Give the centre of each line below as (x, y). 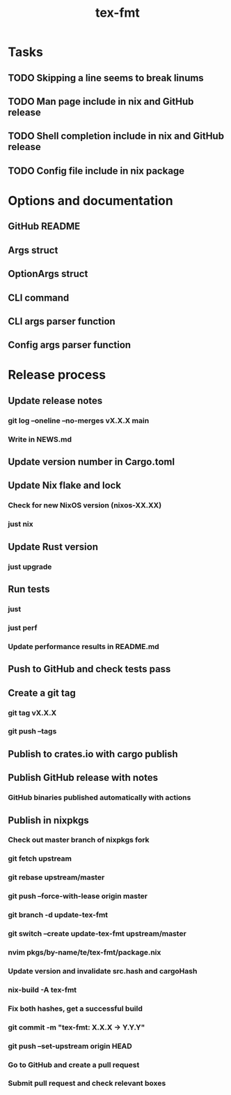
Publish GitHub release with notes (83, 778)
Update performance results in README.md (83, 646)
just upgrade (30, 567)
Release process (57, 375)
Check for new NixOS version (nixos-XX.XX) (85, 505)
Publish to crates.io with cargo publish (93, 754)
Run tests (29, 589)
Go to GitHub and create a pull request (74, 1064)
